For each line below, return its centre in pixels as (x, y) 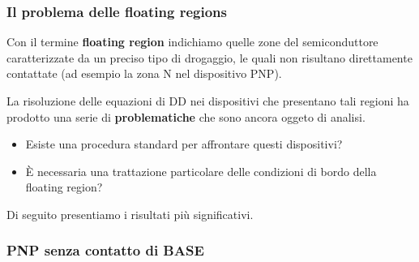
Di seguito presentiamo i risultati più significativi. (130, 214)
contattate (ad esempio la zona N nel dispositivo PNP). (144, 73)
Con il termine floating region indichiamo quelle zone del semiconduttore (192, 42)
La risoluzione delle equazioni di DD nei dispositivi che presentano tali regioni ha (208, 101)
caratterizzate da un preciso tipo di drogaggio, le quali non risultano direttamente (209, 57)
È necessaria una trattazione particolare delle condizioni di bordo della (201, 171)
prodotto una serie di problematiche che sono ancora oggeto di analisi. (186, 116)
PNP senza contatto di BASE (105, 250)
